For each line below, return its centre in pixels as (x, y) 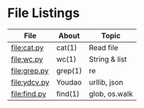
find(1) (68, 94)
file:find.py (29, 94)
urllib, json (106, 82)
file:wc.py (27, 59)
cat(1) (67, 48)
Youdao (69, 82)
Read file (103, 48)
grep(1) (69, 70)
